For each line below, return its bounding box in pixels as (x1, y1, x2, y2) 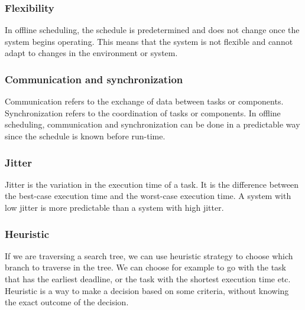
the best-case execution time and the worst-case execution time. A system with (5, 190, 291, 202)
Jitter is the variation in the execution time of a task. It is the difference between (5, 178, 299, 190)
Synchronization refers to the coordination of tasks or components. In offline (5, 106, 281, 119)
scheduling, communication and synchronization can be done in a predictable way (5, 118, 300, 130)
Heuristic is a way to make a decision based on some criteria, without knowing (5, 284, 289, 296)
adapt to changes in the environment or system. (5, 47, 178, 59)
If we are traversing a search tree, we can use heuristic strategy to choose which (5, 249, 293, 262)
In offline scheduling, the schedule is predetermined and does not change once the (5, 24, 300, 36)
